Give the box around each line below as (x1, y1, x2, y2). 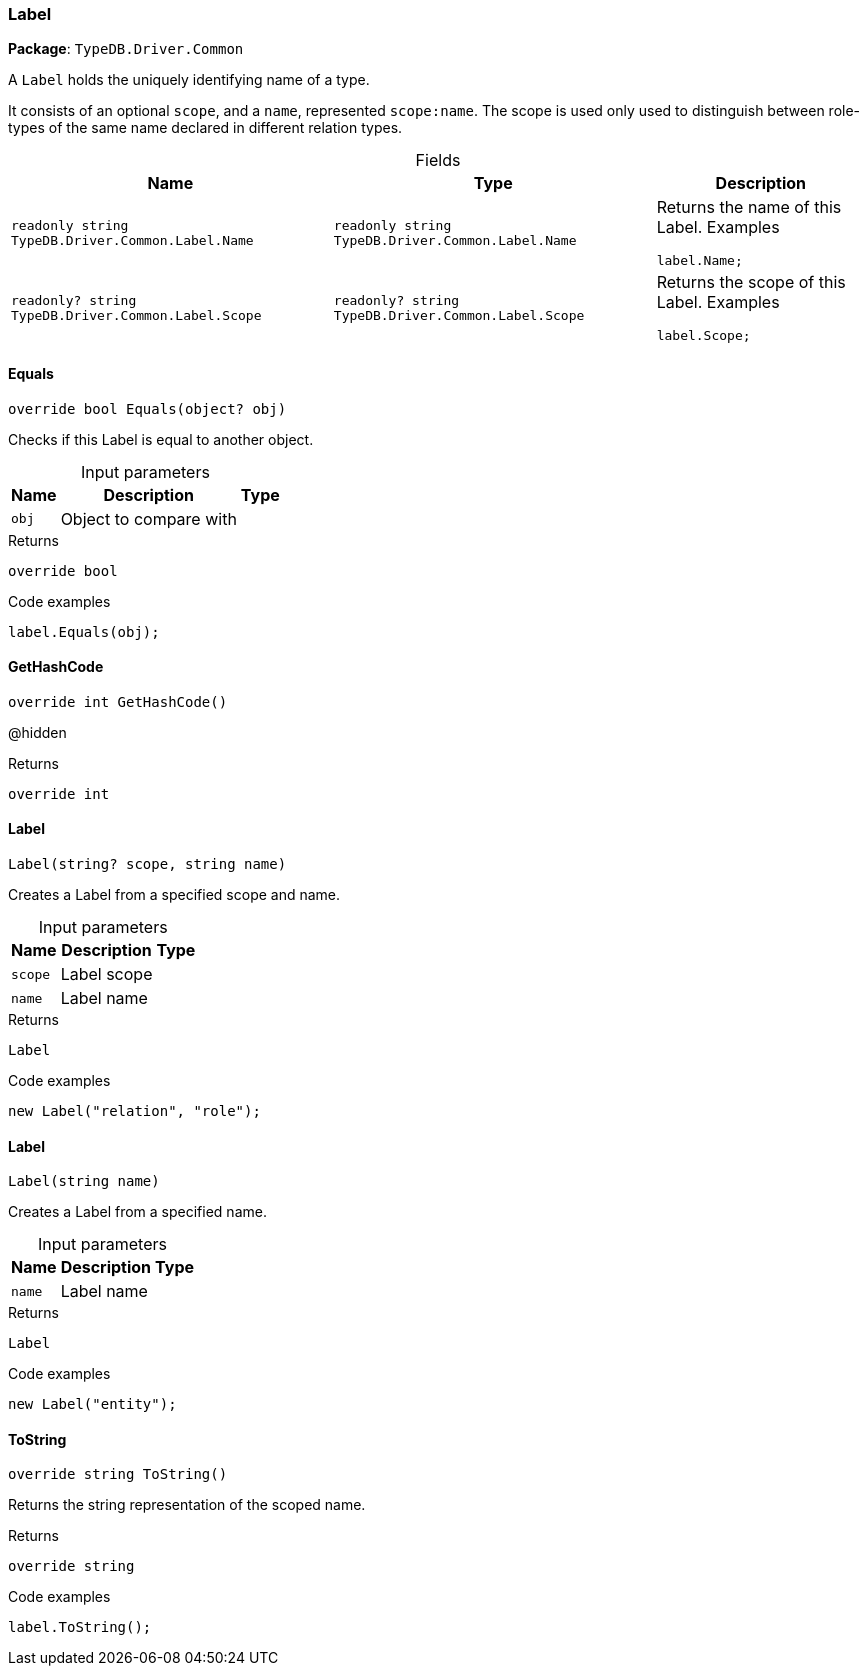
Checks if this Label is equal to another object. (8, 430, 314, 448)
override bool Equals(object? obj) (8, 400, 287, 417)
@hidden (8, 723, 67, 741)
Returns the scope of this (656, 272, 846, 293)
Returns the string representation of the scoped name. (8, 1496, 366, 1514)
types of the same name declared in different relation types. (8, 119, 403, 137)
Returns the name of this (656, 197, 842, 218)
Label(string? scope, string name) (8, 856, 287, 873)
